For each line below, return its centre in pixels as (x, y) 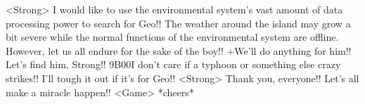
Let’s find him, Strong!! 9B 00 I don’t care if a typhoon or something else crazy (173, 64)
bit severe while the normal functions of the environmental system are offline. (172, 37)
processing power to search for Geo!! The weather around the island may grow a (178, 23)
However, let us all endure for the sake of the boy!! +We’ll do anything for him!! (179, 50)
